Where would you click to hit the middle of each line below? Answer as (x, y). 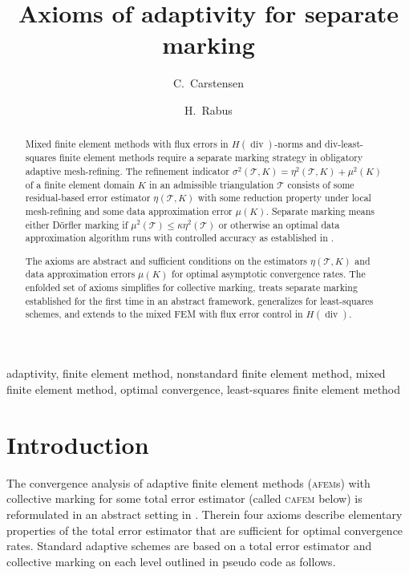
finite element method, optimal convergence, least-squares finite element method (204, 389)
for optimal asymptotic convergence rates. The (269, 274)
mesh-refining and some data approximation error (129, 211)
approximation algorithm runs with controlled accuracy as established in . (180, 238)
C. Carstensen (209, 83)
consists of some (321, 184)
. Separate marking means (320, 211)
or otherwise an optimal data (279, 224)
